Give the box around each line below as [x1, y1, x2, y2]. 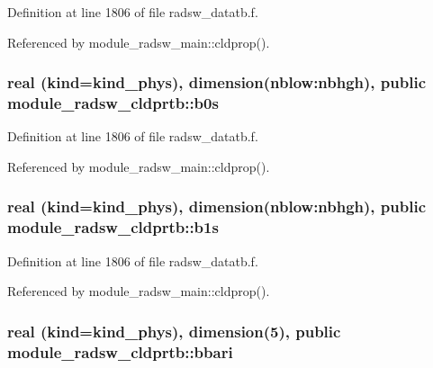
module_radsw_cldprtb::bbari [7, 340, 233, 363]
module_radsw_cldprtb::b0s [7, 92, 219, 114]
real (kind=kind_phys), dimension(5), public [7, 319, 341, 342]
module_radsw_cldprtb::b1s [7, 216, 219, 238]
